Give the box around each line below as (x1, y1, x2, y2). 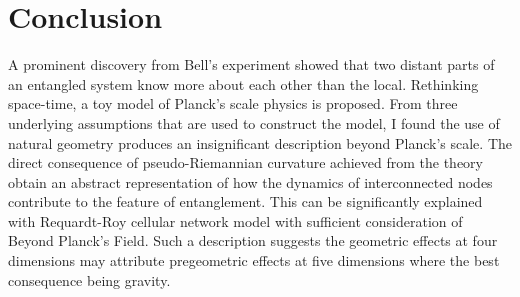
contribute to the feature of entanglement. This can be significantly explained (8, 191, 483, 212)
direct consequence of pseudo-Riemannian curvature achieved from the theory (8, 152, 483, 173)
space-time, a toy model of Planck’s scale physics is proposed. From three (8, 93, 458, 114)
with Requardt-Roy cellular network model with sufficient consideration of (8, 210, 463, 231)
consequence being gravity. (8, 269, 171, 290)
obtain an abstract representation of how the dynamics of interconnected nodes (8, 171, 493, 192)
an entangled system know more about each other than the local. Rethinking (8, 73, 479, 94)
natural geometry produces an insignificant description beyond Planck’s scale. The (8, 132, 512, 153)
